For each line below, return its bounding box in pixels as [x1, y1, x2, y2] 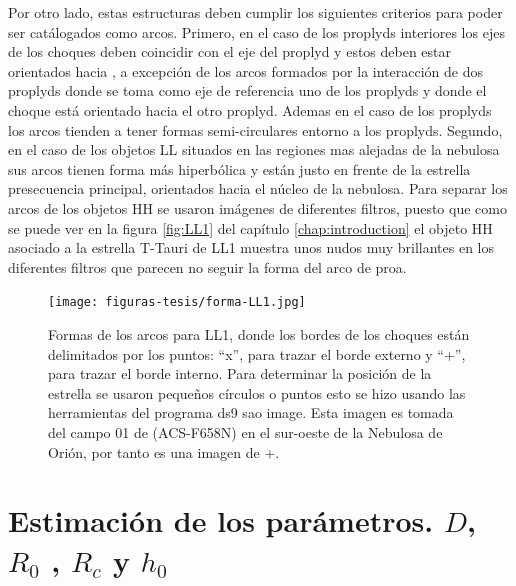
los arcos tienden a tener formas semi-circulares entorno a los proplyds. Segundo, [8, 119, 503, 140]
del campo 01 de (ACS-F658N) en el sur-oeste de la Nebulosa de [48, 421, 443, 442]
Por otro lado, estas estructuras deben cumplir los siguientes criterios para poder [8, 2, 503, 22]
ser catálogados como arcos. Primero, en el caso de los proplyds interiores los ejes [8, 21, 505, 42]
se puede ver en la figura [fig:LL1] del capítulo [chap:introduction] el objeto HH [8, 217, 493, 238]
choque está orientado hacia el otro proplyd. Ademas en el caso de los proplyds [8, 99, 492, 120]
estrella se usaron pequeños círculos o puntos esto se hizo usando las [48, 382, 466, 403]
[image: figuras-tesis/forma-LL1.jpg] [48, 295, 306, 310]
